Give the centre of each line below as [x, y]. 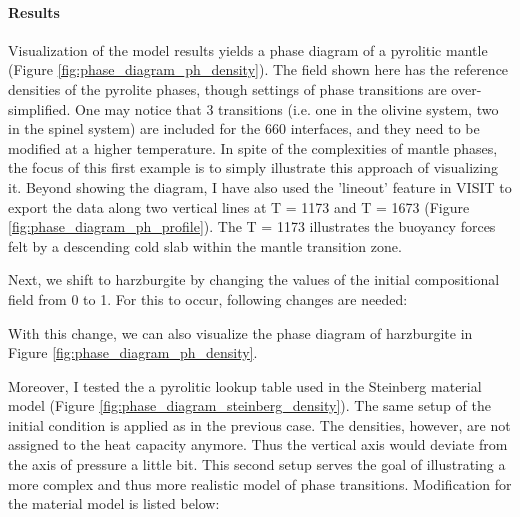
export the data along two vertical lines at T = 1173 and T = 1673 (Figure [239, 206]
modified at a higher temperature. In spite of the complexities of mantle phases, [253, 147]
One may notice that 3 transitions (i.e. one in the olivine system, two [286, 108]
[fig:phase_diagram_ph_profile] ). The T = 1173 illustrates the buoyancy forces [252, 226]
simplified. [39, 108]
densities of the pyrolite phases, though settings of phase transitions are [227, 88]
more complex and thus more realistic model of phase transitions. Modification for [260, 483]
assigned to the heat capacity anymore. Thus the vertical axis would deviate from [258, 444]
